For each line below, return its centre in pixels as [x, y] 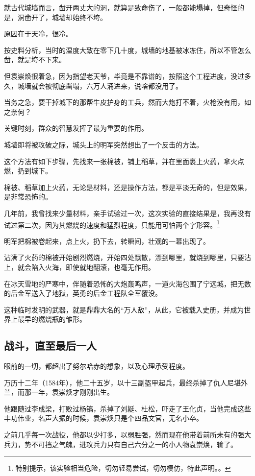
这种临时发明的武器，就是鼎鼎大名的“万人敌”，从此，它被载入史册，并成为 [124, 309]
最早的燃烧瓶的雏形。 [52, 319]
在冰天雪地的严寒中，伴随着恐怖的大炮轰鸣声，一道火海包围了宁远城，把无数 [127, 283]
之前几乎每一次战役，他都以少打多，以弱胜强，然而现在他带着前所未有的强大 [127, 435]
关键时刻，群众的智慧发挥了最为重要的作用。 [76, 128]
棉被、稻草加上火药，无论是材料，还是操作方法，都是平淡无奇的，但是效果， [127, 187]
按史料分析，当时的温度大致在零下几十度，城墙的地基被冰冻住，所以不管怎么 [127, 50]
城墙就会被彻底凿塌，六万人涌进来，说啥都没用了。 [100, 85]
